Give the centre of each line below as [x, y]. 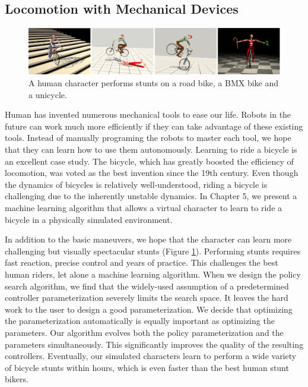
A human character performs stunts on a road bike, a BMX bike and [154, 83]
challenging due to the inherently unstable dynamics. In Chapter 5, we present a [151, 196]
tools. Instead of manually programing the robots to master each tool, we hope [148, 138]
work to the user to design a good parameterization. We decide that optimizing [149, 309]
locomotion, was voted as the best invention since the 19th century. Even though [152, 173]
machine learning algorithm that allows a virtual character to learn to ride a [144, 207]
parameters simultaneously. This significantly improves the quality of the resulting [154, 344]
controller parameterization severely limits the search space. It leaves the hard [147, 298]
